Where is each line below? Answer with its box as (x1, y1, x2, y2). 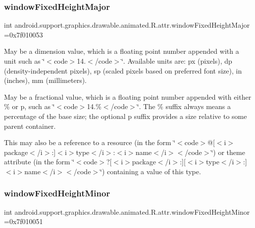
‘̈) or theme (211, 147, 245, 157)
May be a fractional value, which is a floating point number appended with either (4, 91, 252, 102)
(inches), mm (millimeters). (4, 75, 87, 85)
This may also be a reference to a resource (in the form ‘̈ (4, 137, 176, 148)
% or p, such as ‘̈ (4, 101, 55, 112)
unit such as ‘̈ (4, 56, 45, 66)
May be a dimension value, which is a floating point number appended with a (4, 46, 239, 56)
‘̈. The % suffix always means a (137, 101, 231, 112)
